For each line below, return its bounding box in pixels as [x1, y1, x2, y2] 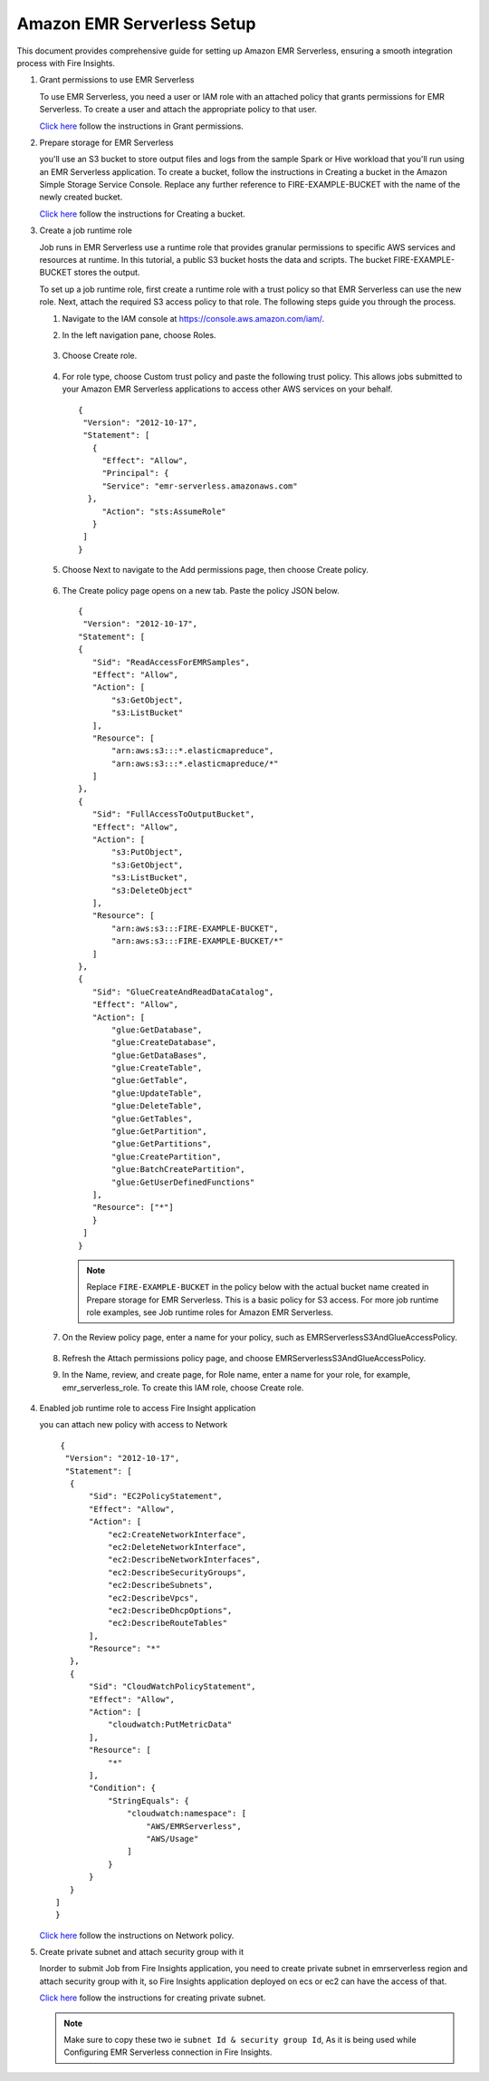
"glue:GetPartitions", [111, 1138, 213, 1149]
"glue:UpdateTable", [111, 1088, 203, 1099]
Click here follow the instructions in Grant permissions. [39, 121, 244, 131]
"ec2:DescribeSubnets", [107, 1580, 214, 1591]
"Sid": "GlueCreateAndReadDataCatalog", [91, 986, 274, 997]
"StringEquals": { [107, 1795, 190, 1805]
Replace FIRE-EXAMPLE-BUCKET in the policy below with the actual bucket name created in [86, 1282, 429, 1292]
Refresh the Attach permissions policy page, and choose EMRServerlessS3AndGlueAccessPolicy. [62, 1352, 427, 1363]
